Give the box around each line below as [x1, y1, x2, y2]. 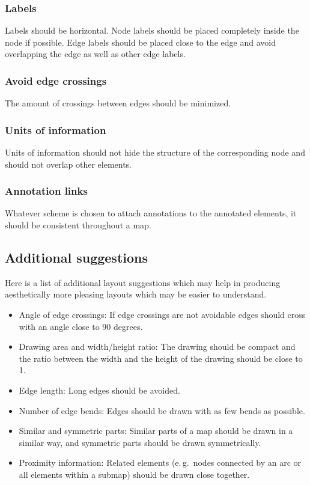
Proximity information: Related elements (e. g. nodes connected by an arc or [19, 456, 302, 469]
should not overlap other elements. [5, 157, 132, 170]
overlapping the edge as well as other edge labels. [5, 47, 186, 60]
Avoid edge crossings [5, 73, 107, 88]
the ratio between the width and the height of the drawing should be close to [19, 352, 303, 364]
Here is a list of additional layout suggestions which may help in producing [5, 276, 281, 288]
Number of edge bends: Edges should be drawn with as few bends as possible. [19, 404, 305, 416]
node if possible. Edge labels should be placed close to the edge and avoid [5, 35, 276, 48]
